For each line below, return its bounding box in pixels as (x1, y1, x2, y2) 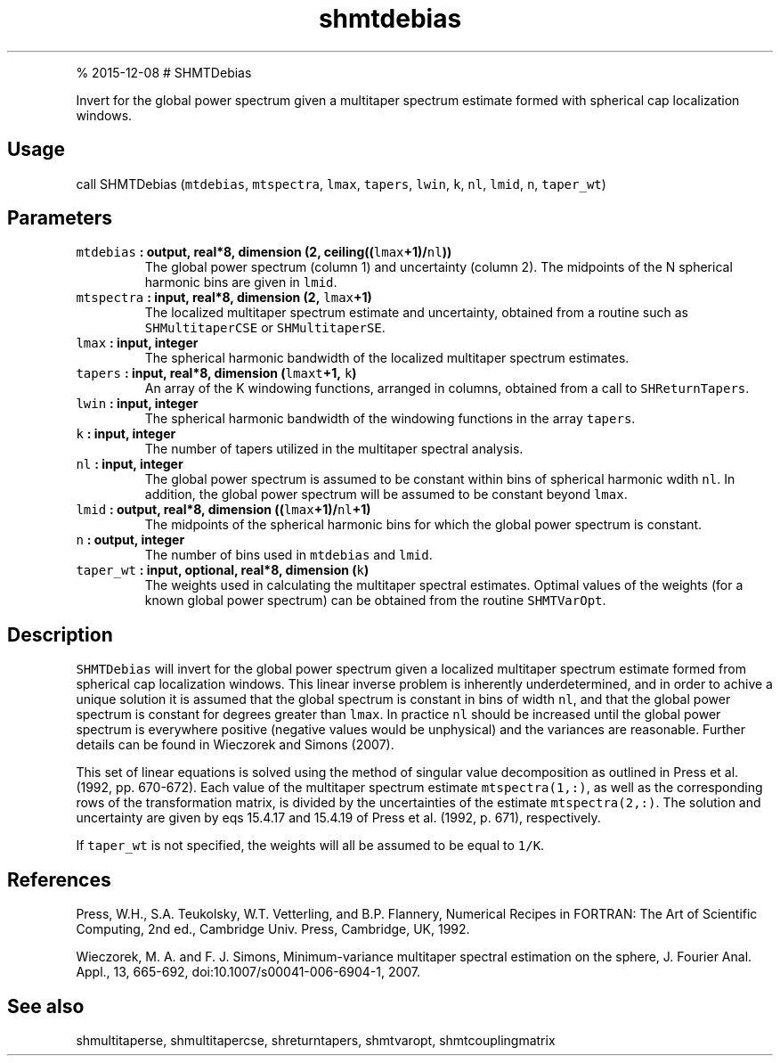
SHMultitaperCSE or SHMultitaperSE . (144, 320, 386, 336)
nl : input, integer (76, 456, 183, 472)
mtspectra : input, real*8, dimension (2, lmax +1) (76, 290, 372, 306)
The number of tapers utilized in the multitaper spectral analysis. (144, 441, 524, 457)
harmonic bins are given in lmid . (144, 274, 337, 290)
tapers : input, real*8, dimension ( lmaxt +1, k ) (76, 365, 357, 381)
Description (7, 623, 113, 646)
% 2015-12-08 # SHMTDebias (76, 64, 252, 80)
